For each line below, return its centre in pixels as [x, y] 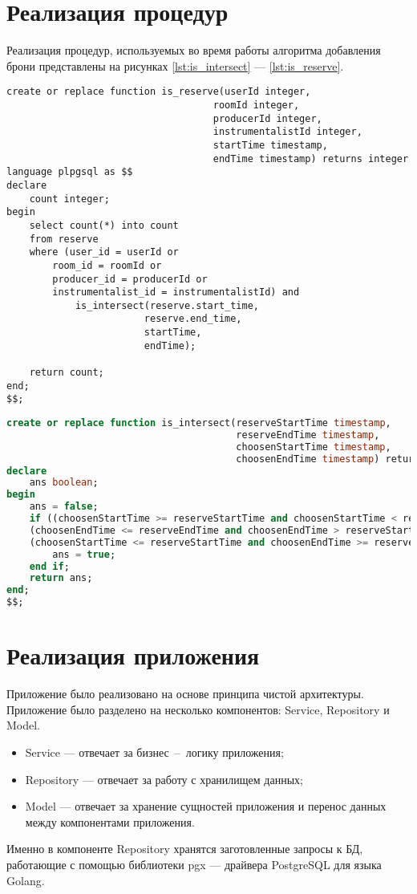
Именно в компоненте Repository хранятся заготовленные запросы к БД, [185, 849]
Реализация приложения [133, 655]
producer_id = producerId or [130, 279]
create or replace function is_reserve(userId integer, [159, 92]
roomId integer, [256, 105]
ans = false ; [64, 507]
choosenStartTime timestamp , [314, 447]
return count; [67, 373]
